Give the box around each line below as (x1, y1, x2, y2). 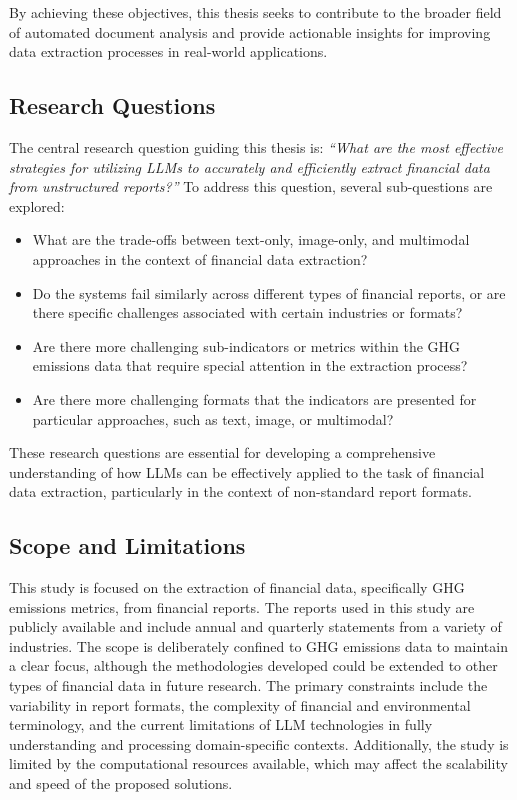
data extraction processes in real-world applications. (9, 41, 328, 62)
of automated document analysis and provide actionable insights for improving (9, 21, 491, 42)
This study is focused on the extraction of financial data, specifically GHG (9, 577, 465, 598)
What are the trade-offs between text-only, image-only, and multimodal (32, 229, 470, 250)
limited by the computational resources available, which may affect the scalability (9, 753, 508, 774)
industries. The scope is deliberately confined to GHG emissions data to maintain (9, 635, 508, 656)
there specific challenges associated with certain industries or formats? (32, 302, 463, 323)
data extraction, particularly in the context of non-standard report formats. (9, 481, 472, 502)
